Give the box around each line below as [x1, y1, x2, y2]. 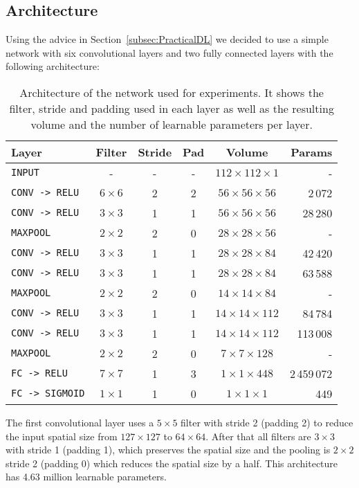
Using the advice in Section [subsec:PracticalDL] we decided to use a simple [6, 32, 329, 46]
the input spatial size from [6, 428, 118, 443]
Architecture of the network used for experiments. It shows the [19, 84, 324, 100]
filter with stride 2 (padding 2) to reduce [181, 415, 353, 429]
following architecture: [6, 59, 100, 73]
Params [291, 143, 333, 160]
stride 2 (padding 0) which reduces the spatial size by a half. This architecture [6, 455, 338, 470]
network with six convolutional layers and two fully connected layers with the [6, 45, 333, 60]
